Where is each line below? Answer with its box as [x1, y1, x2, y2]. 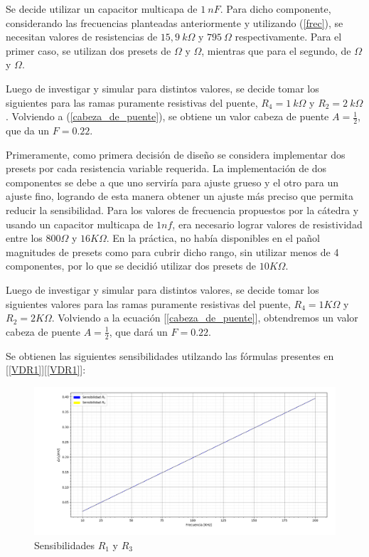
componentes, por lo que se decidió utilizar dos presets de [6, 258, 257, 273]
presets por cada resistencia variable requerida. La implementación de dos [6, 161, 327, 176]
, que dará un [109, 324, 168, 339]
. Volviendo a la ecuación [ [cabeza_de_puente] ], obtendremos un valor [51, 310, 358, 325]
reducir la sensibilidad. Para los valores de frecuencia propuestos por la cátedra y [6, 202, 359, 217]
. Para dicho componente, [220, 1, 331, 16]
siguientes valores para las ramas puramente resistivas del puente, [6, 296, 291, 311]
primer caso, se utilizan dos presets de [6, 43, 171, 58]
